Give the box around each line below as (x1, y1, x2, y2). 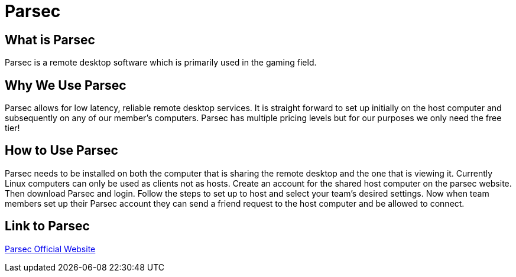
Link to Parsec (5, 219, 90, 234)
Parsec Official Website (5, 243, 96, 254)
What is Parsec (5, 32, 95, 47)
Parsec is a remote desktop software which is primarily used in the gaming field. (5, 57, 317, 68)
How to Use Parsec (5, 143, 118, 158)
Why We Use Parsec (5, 77, 126, 93)
